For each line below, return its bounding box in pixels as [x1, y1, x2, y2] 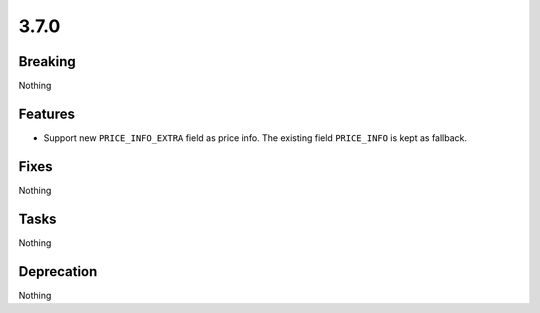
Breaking [18, 53, 77, 70]
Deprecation [18, 263, 98, 280]
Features [18, 105, 75, 122]
